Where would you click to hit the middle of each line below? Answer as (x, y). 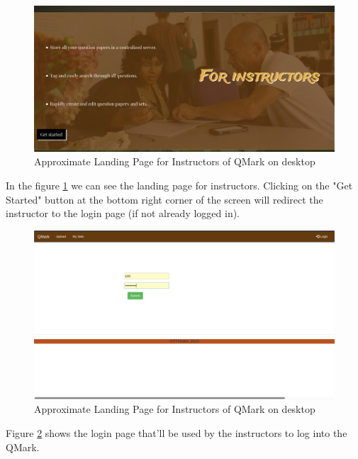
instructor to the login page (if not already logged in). (123, 213)
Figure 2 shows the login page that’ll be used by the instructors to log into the (177, 433)
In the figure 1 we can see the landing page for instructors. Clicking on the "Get (179, 185)
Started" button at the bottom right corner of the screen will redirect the (164, 199)
